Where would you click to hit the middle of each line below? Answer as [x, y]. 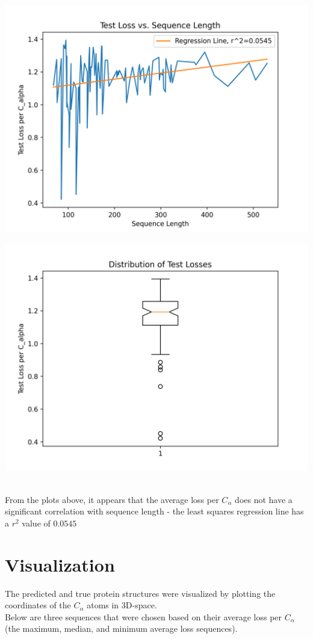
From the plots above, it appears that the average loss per [112, 499]
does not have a [264, 499]
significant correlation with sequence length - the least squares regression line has [154, 511]
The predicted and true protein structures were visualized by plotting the [140, 593]
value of [36, 523]
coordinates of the [38, 605]
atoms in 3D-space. [122, 605]
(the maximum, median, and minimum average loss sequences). [121, 628]
